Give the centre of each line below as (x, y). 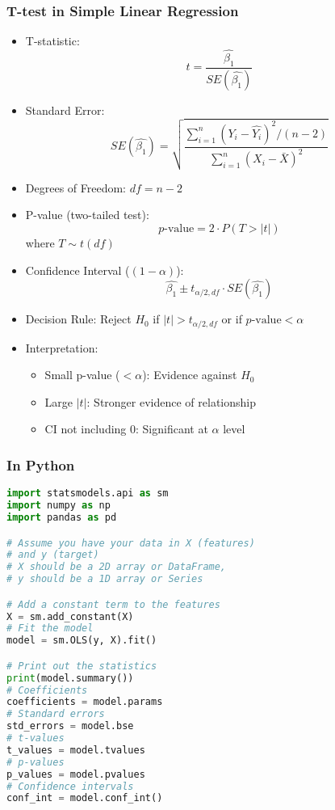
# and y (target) (53, 555)
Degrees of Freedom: (75, 187)
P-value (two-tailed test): (87, 215)
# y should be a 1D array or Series (105, 579)
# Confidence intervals (70, 786)
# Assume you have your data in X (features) (131, 543)
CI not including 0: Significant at (126, 429)
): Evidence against (190, 375)
